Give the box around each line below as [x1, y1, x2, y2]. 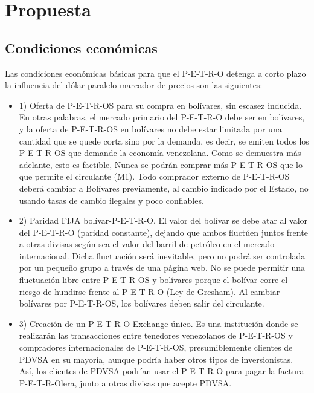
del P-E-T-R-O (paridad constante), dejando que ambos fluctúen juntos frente [19, 226, 308, 238]
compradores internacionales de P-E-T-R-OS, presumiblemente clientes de [19, 341, 293, 354]
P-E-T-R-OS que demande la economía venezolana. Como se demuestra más [19, 146, 301, 159]
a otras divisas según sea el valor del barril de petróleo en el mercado [19, 238, 275, 250]
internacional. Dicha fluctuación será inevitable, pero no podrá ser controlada [19, 249, 306, 262]
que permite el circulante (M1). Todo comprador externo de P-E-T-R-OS [19, 170, 290, 183]
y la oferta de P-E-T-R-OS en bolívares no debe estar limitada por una [19, 122, 282, 135]
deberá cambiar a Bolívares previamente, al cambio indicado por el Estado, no [19, 181, 309, 194]
